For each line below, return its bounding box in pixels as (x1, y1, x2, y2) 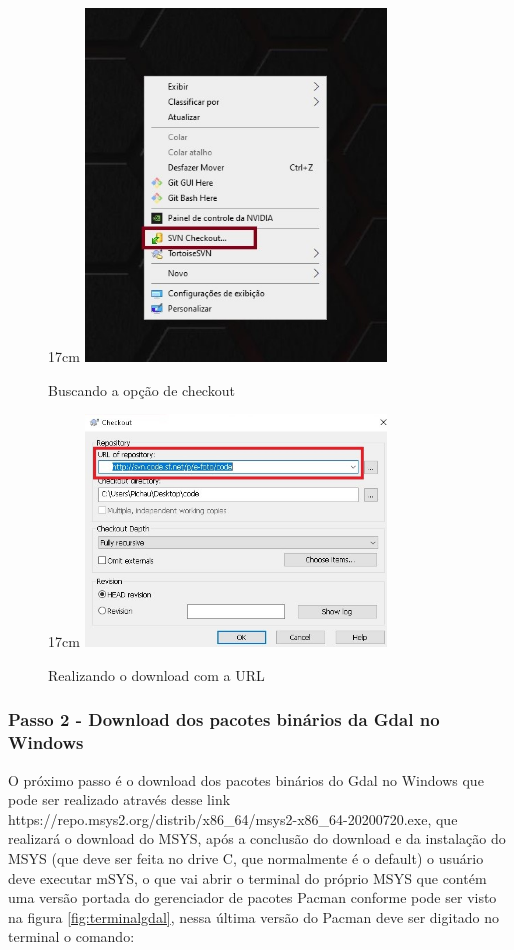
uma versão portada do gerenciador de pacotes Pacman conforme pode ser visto (8, 887, 497, 908)
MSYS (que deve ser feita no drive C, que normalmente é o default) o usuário (8, 848, 484, 869)
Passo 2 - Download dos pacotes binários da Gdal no (8, 707, 440, 732)
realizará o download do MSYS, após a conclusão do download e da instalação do (8, 828, 506, 849)
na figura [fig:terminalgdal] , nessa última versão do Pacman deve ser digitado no (8, 906, 500, 927)
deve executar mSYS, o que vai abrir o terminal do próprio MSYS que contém (8, 867, 487, 888)
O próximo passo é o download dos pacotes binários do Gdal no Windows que (8, 769, 484, 790)
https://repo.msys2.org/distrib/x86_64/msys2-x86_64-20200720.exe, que (8, 808, 458, 829)
